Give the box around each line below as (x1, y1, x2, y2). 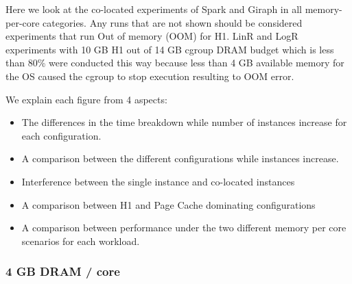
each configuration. (21, 128, 102, 142)
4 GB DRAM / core (5, 263, 120, 280)
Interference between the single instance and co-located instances (21, 174, 295, 188)
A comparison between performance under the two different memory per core (21, 220, 347, 235)
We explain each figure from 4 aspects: (5, 92, 167, 106)
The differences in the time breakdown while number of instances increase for (21, 115, 347, 129)
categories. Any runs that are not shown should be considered (43, 15, 303, 29)
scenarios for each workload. (21, 233, 140, 248)
